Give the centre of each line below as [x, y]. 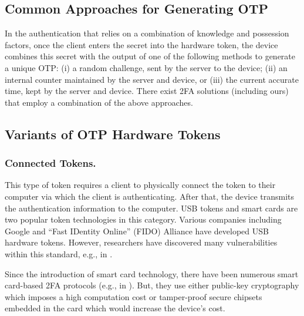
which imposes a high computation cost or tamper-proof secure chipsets [134, 296]
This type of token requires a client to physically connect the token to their [140, 185]
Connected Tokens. [50, 163]
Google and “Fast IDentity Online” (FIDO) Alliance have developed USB [137, 231]
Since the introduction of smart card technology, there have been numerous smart [152, 273]
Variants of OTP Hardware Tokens [113, 134]
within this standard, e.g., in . [59, 253]
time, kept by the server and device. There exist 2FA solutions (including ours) [147, 91]
